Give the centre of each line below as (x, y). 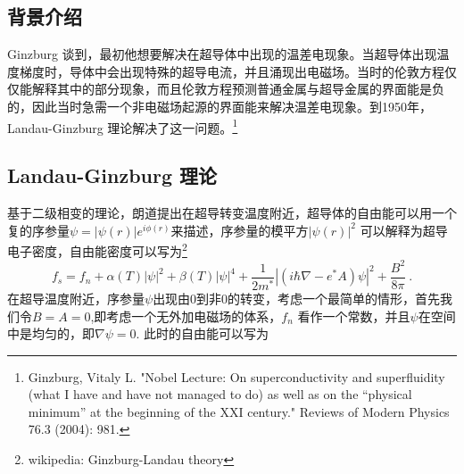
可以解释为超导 (404, 230)
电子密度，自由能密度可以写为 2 (97, 249)
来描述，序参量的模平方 (240, 230)
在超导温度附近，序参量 (76, 298)
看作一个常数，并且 (354, 316)
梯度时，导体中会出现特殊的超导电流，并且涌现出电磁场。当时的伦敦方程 (232, 71)
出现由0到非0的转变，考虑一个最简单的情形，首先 (297, 298)
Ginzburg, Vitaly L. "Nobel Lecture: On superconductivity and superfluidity (236, 376)
